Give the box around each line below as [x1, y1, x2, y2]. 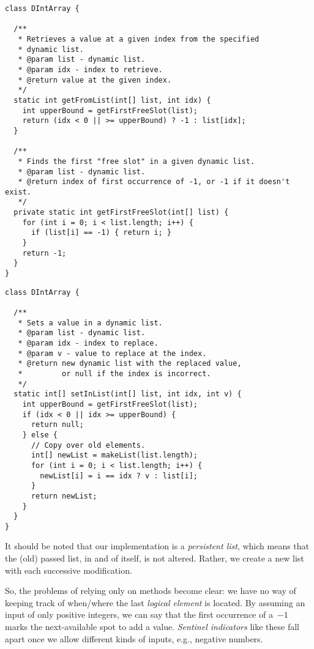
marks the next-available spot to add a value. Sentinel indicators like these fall [5, 620, 299, 633]
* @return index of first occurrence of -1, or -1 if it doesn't [18, 177, 290, 187]
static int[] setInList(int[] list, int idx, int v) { [13, 390, 242, 399]
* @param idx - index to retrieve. [18, 65, 163, 74]
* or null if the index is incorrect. [18, 369, 211, 378]
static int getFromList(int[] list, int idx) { [13, 95, 211, 105]
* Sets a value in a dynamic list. [18, 318, 163, 327]
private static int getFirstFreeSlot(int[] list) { [13, 208, 229, 217]
